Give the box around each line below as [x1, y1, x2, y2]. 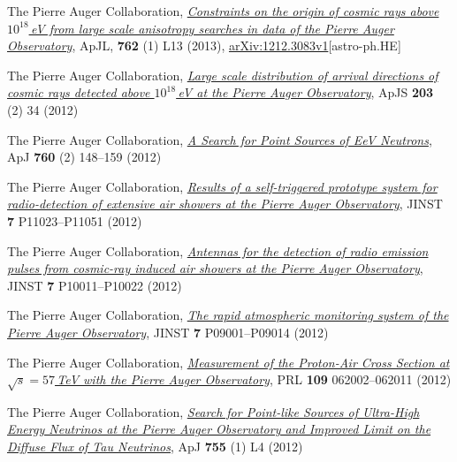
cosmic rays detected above [7, 83, 150, 102]
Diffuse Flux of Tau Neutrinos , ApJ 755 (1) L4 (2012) [7, 437, 303, 456]
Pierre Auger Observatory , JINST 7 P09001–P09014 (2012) [7, 322, 329, 341]
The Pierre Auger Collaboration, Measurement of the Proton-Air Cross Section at [7, 352, 450, 371]
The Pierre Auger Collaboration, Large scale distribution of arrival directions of [7, 65, 438, 84]
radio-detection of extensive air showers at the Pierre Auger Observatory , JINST [7, 194, 443, 213]
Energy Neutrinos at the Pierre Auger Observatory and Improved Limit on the [7, 420, 431, 438]
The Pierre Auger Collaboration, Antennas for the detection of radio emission [7, 241, 429, 260]
